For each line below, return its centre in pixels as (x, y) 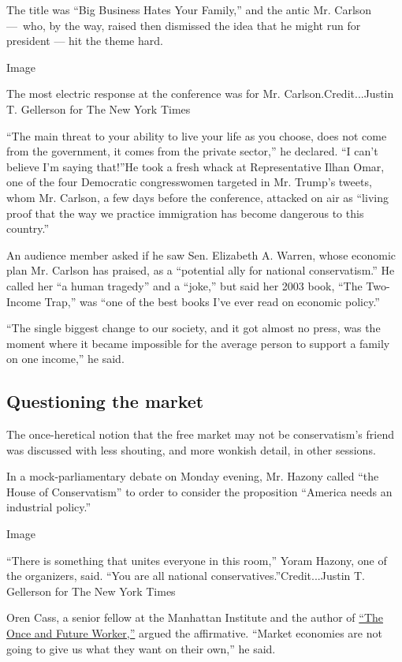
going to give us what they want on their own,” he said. (141, 648)
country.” (28, 228)
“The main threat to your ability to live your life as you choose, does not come (197, 135)
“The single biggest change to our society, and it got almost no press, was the (194, 328)
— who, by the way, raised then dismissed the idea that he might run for (184, 25)
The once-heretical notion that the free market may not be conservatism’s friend (200, 434)
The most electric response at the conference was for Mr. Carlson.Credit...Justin (200, 94)
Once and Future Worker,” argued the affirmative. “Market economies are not (194, 633)
